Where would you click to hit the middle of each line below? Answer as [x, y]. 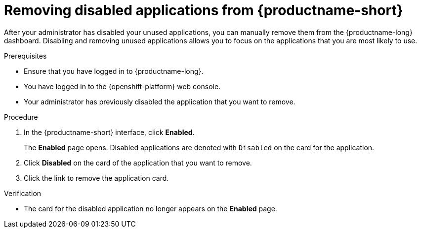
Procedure [21, 117]
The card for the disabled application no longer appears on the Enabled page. [150, 208]
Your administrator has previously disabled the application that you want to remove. [160, 101]
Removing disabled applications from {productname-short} [204, 10]
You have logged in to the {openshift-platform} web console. [122, 86]
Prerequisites [25, 56]
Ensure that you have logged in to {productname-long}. [114, 71]
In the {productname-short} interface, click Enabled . [109, 132]
